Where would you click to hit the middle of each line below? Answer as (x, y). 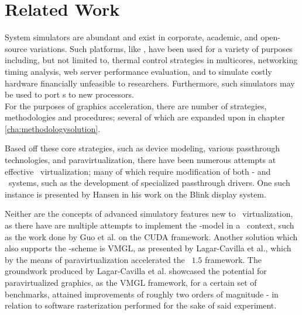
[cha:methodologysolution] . (53, 128)
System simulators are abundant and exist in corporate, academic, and (131, 37)
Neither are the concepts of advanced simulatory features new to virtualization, (149, 214)
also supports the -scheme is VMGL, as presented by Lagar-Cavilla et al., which (148, 248)
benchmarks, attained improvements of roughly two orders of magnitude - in (142, 294)
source (16, 48)
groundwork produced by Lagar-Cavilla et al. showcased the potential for (136, 271)
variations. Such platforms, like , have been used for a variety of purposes (161, 48)
